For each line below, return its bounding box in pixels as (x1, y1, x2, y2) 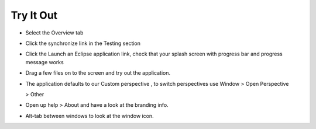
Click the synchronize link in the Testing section (25, 40, 140, 47)
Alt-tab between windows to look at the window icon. (25, 112, 154, 119)
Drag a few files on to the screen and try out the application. (25, 69, 171, 76)
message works (25, 58, 64, 65)
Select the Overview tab (25, 29, 84, 36)
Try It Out (11, 9, 58, 22)
